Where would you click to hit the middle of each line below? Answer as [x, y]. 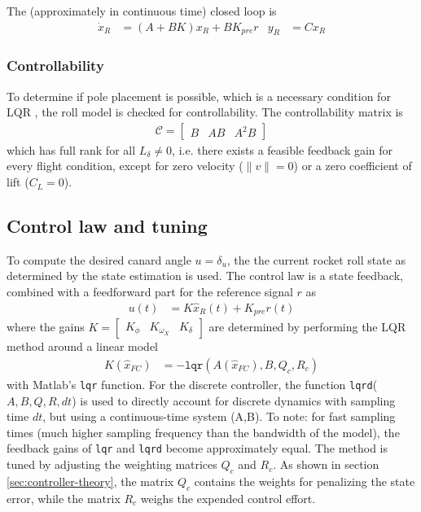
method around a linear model [82, 346]
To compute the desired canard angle [99, 259]
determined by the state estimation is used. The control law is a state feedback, [205, 276]
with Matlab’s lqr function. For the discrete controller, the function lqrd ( [192, 384]
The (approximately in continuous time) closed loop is [142, 11]
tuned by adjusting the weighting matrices [112, 464]
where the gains [46, 327]
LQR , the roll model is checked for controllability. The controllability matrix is [205, 112]
